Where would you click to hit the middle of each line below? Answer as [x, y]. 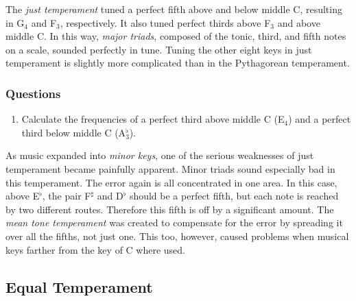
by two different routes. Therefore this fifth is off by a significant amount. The [170, 209]
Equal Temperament [79, 286]
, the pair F [67, 196]
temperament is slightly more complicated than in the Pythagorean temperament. [178, 63]
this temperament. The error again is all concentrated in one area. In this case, [171, 182]
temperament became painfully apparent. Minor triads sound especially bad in [170, 168]
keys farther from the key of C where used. [96, 249]
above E [23, 196]
